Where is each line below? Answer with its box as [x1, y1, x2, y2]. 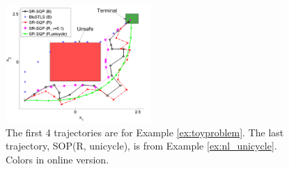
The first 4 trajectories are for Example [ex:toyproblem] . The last [6, 124, 284, 139]
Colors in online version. [6, 152, 109, 166]
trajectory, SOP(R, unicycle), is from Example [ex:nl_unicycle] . [6, 138, 277, 153]
